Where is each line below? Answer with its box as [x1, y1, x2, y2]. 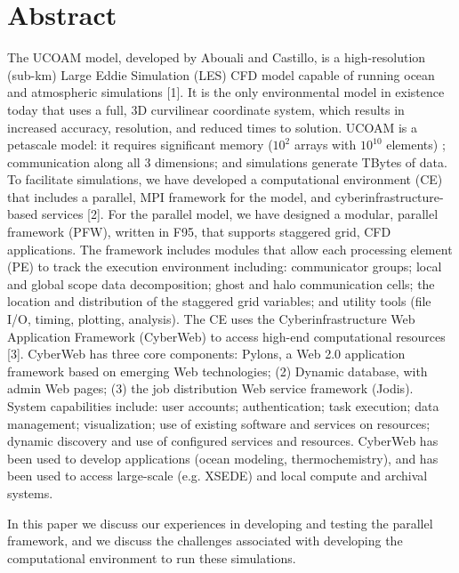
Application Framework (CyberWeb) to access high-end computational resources [7, 327, 446, 345]
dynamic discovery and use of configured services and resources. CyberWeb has [7, 432, 439, 450]
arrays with [294, 135, 357, 154]
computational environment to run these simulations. [7, 548, 296, 567]
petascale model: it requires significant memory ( [7, 135, 273, 154]
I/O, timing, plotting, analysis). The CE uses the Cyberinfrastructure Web [7, 310, 415, 328]
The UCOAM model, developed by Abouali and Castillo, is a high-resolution [7, 48, 426, 67]
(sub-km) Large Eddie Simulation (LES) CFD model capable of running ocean [7, 65, 435, 84]
